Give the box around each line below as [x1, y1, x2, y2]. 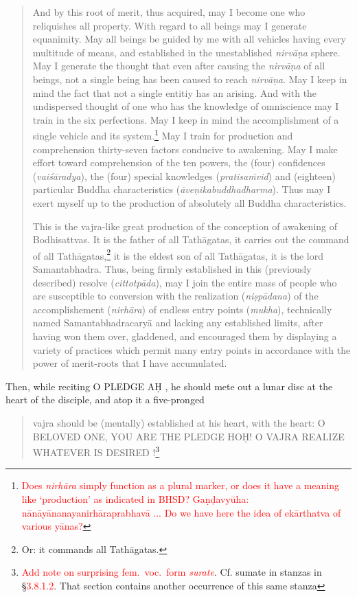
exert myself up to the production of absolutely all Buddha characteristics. [32, 195, 347, 210]
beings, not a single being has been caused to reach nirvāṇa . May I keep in [32, 71, 347, 86]
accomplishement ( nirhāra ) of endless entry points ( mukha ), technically [32, 302, 332, 316]
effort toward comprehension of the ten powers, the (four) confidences [32, 155, 325, 170]
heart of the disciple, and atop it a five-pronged [5, 392, 205, 407]
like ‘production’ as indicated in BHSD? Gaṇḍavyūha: [21, 491, 249, 506]
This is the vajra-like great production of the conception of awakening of [32, 218, 338, 233]
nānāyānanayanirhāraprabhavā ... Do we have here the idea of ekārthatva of [21, 505, 341, 519]
